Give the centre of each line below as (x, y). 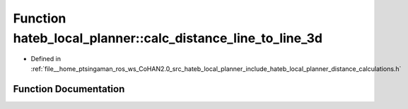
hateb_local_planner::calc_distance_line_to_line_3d (168, 38)
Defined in (46, 59)
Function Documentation (69, 89)
